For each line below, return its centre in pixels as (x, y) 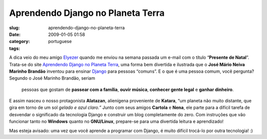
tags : (15, 48)
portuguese (60, 42)
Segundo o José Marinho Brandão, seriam (52, 78)
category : (20, 42)
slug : (14, 28)
